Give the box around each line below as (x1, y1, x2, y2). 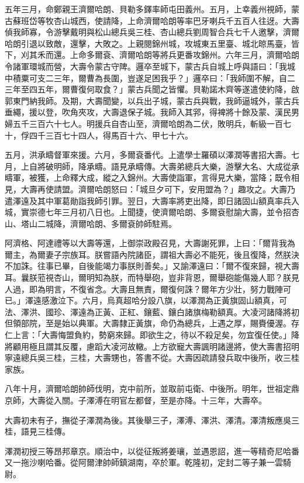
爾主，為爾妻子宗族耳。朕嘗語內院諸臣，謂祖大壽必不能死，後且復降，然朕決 (5, 248, 299, 260)
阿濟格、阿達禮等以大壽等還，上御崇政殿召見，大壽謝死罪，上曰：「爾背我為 (5, 237, 295, 249)
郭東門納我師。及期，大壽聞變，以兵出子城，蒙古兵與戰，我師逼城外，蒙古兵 (5, 94, 299, 106)
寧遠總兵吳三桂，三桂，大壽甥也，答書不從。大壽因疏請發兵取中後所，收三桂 (5, 351, 299, 364)
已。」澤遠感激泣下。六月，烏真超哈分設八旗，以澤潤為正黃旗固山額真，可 (5, 294, 287, 306)
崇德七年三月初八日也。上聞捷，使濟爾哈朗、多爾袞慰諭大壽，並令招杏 (29, 206, 299, 218)
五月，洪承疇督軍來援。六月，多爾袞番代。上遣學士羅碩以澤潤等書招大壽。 (5, 149, 291, 161)
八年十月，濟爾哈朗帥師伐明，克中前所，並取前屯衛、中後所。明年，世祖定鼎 (5, 382, 299, 395)
